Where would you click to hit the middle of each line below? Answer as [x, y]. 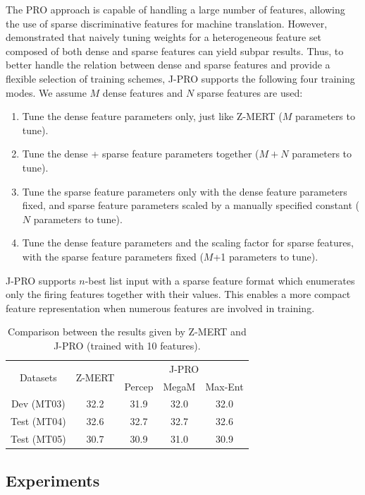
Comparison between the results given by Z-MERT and [127, 332]
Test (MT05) [38, 439]
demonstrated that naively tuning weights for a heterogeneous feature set [164, 37]
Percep [139, 386]
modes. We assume [46, 92]
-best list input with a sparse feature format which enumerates [220, 280]
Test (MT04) [38, 421]
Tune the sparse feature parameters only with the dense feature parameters [185, 191]
